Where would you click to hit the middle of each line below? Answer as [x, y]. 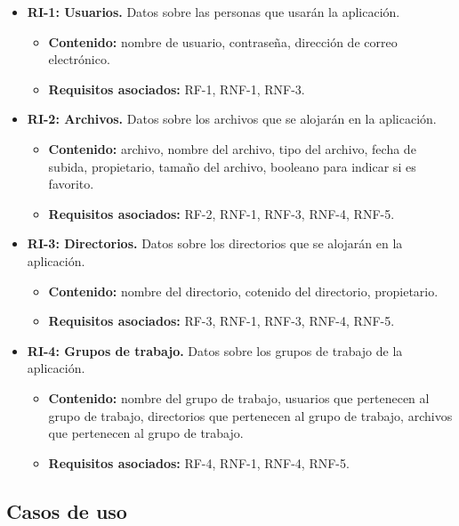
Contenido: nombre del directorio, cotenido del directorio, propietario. [243, 291]
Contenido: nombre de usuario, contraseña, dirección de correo [223, 41]
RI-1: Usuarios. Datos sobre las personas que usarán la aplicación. [213, 12]
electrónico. [79, 59]
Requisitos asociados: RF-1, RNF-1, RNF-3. [177, 89]
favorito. [71, 184]
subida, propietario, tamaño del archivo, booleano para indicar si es [232, 166]
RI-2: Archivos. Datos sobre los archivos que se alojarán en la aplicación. [232, 119]
